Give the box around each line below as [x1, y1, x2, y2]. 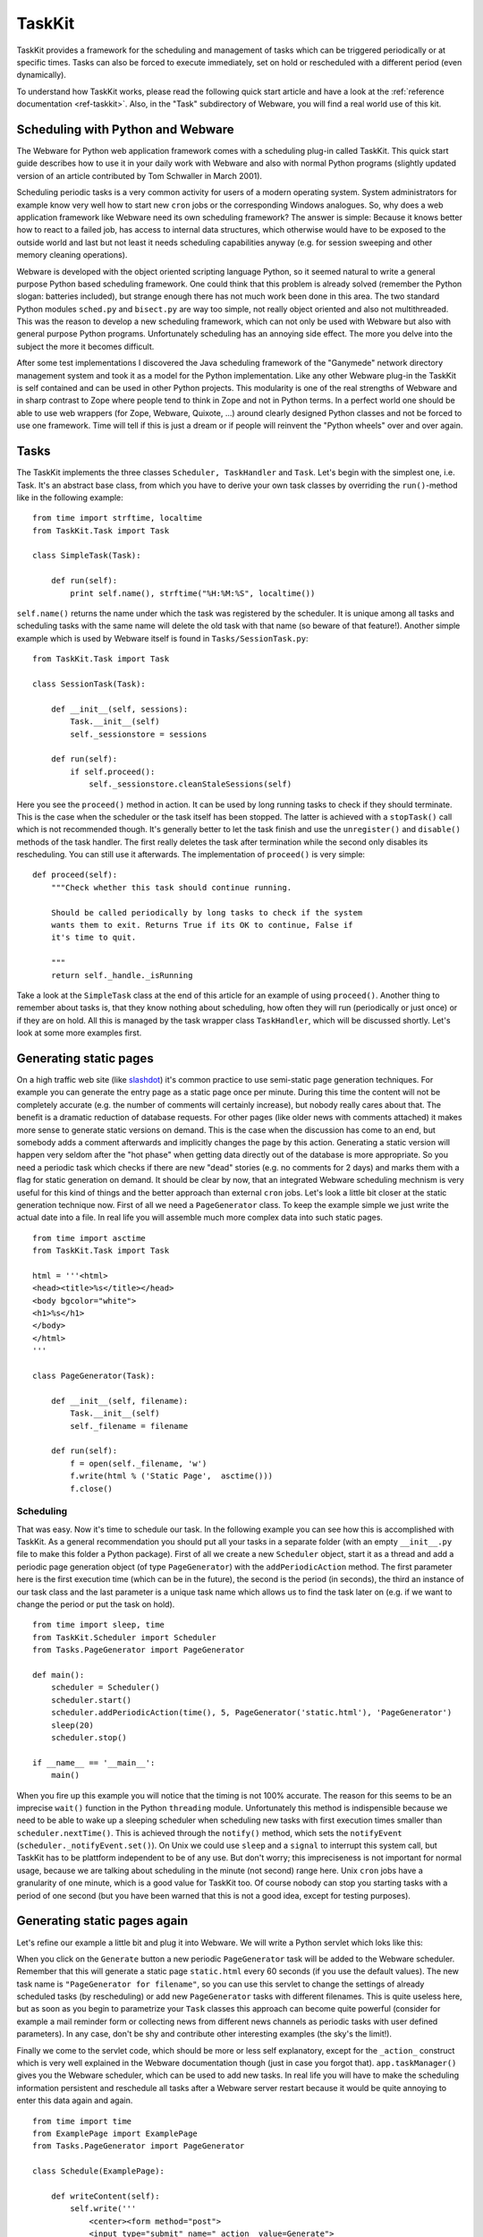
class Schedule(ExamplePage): [32, 2166, 165, 2176]
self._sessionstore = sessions [70, 729, 208, 739]
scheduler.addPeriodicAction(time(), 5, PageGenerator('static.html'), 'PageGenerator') [50, 1707, 453, 1718]
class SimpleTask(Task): [32, 550, 141, 561]
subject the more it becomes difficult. [16, 341, 155, 352]
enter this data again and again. [16, 2095, 133, 2106]
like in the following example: [16, 492, 124, 503]
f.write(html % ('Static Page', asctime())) [70, 1471, 273, 1481]
